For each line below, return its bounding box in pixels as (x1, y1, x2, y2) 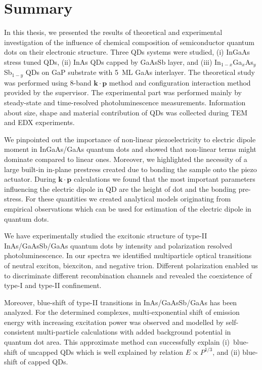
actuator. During (4, 174, 56, 184)
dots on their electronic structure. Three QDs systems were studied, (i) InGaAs (4, 47, 250, 57)
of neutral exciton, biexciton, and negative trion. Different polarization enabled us (4, 260, 258, 270)
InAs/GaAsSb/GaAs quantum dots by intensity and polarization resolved (4, 240, 233, 251)
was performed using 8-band (4, 77, 92, 88)
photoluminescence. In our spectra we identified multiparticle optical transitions (4, 250, 252, 261)
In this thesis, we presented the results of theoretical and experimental (4, 27, 223, 37)
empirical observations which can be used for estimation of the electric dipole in (4, 203, 251, 214)
